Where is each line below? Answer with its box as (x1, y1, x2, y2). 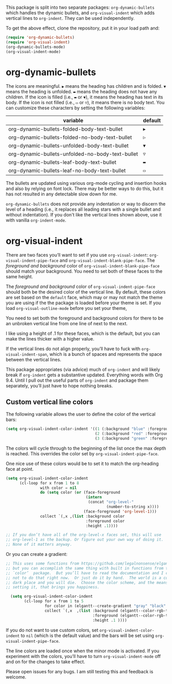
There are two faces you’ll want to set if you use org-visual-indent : (6, 252, 149, 258)
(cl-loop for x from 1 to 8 (19, 480, 80, 485)
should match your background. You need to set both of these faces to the (6, 268, 163, 275)
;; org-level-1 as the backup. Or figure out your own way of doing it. (6, 537, 164, 543)
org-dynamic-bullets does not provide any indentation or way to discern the (6, 201, 166, 207)
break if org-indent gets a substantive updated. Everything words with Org (6, 372, 163, 378)
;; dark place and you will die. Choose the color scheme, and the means (6, 580, 168, 585)
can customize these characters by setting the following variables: (6, 105, 145, 111)
